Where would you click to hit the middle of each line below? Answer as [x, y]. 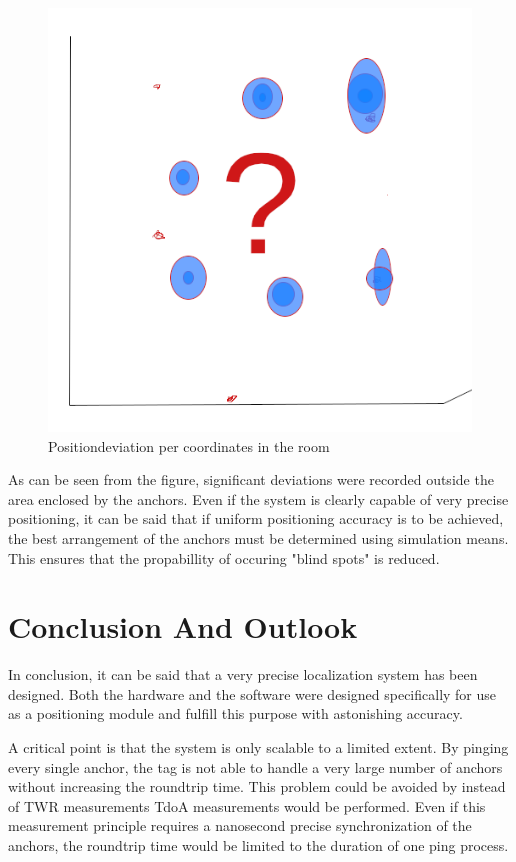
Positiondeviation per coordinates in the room [189, 445]
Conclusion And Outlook [183, 626]
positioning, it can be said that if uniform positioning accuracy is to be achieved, [256, 518]
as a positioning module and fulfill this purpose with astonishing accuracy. [235, 713]
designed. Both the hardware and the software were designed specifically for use [252, 693]
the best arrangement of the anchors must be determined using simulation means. [258, 537]
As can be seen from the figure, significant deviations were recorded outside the [251, 479]
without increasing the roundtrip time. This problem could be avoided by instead [257, 786]
